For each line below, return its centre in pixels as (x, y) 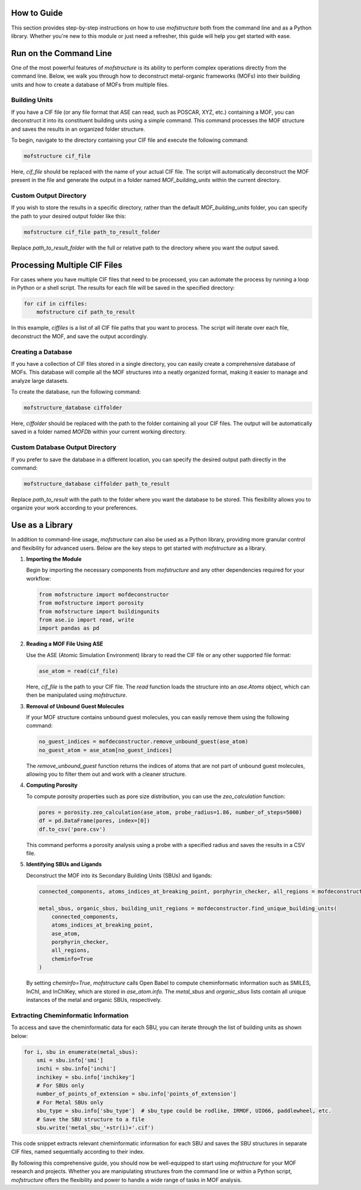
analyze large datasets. (40, 380)
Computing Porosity (52, 785)
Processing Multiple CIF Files (67, 265)
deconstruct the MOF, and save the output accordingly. (80, 336)
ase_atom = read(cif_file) (79, 671)
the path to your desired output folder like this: (69, 216)
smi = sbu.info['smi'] (70, 1060)
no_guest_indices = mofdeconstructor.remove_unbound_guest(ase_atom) (143, 742)
